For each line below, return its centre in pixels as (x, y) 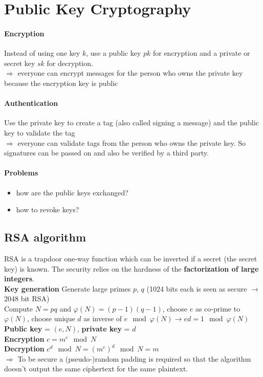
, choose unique (51, 318)
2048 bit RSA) (27, 298)
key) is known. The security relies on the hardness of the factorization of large (131, 268)
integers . (19, 279)
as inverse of (103, 318)
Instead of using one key (42, 53)
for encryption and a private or (201, 53)
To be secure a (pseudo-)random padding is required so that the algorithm (134, 358)
